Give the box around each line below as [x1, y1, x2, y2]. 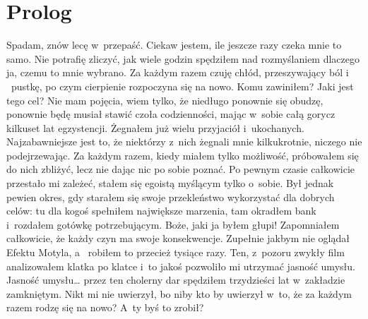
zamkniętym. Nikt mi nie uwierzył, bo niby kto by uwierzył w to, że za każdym [6, 286, 352, 301]
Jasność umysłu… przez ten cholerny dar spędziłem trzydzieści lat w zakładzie [6, 272, 345, 287]
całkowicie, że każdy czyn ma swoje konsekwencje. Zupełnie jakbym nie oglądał [6, 231, 350, 246]
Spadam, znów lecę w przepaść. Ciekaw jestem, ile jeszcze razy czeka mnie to [6, 37, 342, 52]
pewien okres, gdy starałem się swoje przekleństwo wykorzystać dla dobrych [6, 189, 335, 204]
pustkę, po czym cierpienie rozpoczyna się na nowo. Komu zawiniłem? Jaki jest [11, 78, 354, 93]
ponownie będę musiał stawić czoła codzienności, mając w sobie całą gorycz [6, 107, 336, 121]
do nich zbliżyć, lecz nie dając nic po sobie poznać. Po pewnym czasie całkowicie [6, 162, 355, 176]
